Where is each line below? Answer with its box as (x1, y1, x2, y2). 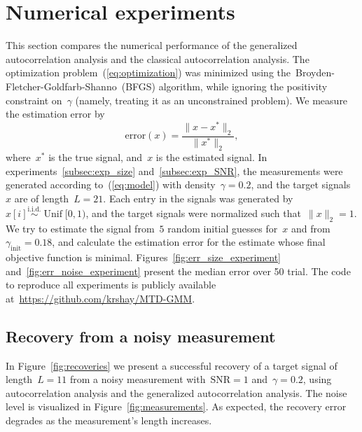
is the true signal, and (48, 150, 143, 165)
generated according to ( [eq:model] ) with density (6, 177, 216, 192)
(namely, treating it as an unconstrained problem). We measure (75, 92, 348, 107)
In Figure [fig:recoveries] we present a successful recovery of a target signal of (6, 358, 337, 372)
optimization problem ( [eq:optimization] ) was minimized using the (6, 65, 291, 80)
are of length (14, 191, 69, 206)
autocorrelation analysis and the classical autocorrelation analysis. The (6, 51, 309, 66)
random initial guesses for (167, 221, 278, 235)
